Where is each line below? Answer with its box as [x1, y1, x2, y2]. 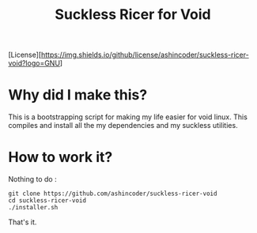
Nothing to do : [8, 175, 57, 184]
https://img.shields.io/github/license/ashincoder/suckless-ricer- [40, 50, 249, 60]
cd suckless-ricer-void [8, 197, 87, 205]
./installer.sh [8, 204, 59, 212]
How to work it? [8, 148, 113, 167]
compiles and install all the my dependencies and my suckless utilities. [8, 121, 239, 130]
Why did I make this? [8, 86, 148, 104]
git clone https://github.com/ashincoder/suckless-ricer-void [8, 190, 217, 198]
